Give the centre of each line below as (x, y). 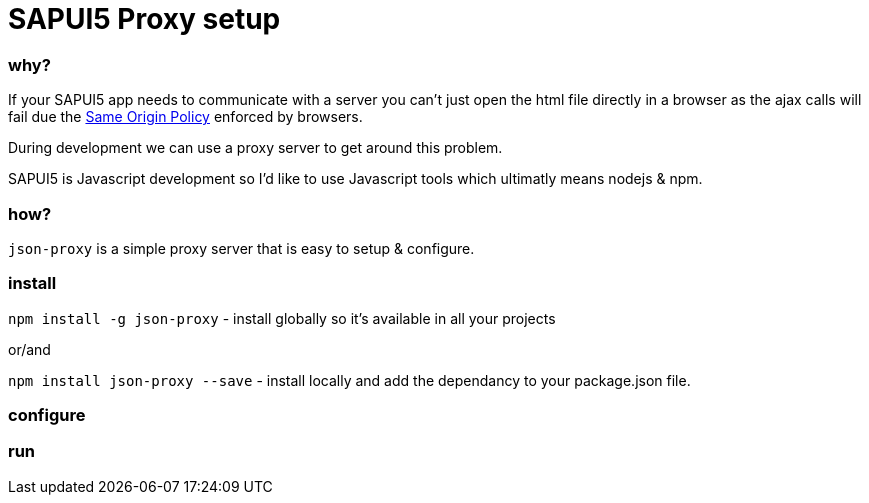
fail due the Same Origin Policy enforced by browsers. (185, 117)
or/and (29, 349)
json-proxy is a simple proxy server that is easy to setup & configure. (241, 248)
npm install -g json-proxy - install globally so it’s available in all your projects (282, 318)
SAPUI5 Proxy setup (144, 19)
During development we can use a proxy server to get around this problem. (255, 148)
